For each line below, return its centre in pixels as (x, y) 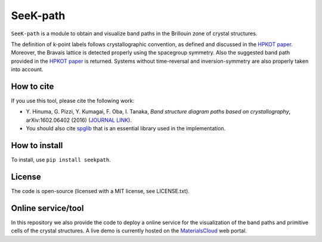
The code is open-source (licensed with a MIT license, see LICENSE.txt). (100, 191)
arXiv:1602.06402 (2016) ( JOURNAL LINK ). (79, 120)
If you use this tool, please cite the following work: (73, 101)
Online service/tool (47, 208)
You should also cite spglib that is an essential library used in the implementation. (126, 128)
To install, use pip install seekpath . (61, 160)
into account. (27, 69)
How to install (37, 145)
